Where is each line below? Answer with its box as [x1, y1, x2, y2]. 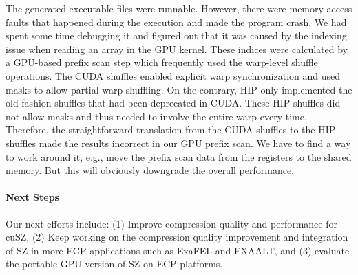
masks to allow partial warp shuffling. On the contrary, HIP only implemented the [6, 82, 352, 96]
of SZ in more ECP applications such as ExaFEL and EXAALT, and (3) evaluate [6, 243, 350, 257]
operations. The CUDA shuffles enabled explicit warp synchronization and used [6, 68, 341, 82]
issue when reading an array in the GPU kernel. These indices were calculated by [6, 41, 348, 56]
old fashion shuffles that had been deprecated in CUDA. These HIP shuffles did [6, 96, 341, 110]
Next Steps [6, 190, 59, 204]
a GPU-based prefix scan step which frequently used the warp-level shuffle [6, 55, 318, 69]
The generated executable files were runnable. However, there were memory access [6, 1, 352, 15]
